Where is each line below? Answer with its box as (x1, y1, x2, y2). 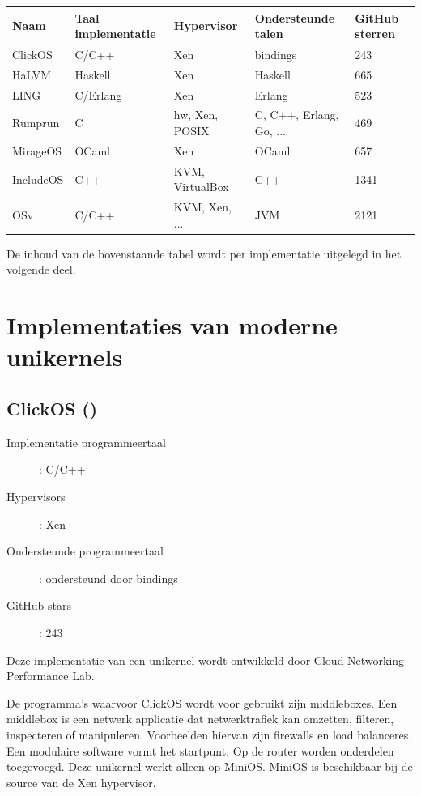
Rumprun (12, 114, 60, 131)
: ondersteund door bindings (39, 569, 178, 586)
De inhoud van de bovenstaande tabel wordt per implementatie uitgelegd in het (6, 245, 402, 262)
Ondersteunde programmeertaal (6, 543, 164, 560)
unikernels (6, 340, 123, 373)
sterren (355, 25, 395, 42)
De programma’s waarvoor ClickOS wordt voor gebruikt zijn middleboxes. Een (6, 694, 398, 711)
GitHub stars (6, 597, 72, 614)
